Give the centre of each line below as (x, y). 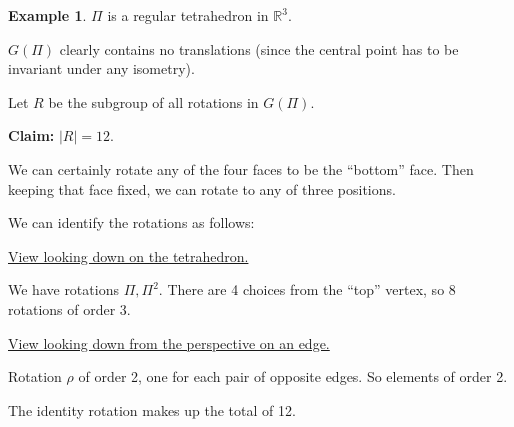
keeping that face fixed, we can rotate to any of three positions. (202, 188)
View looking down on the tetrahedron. (128, 255)
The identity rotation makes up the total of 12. (152, 409)
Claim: (31, 135)
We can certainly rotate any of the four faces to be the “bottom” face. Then (241, 168)
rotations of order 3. (69, 308)
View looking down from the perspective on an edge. (169, 342)
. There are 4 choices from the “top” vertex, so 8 (307, 289)
